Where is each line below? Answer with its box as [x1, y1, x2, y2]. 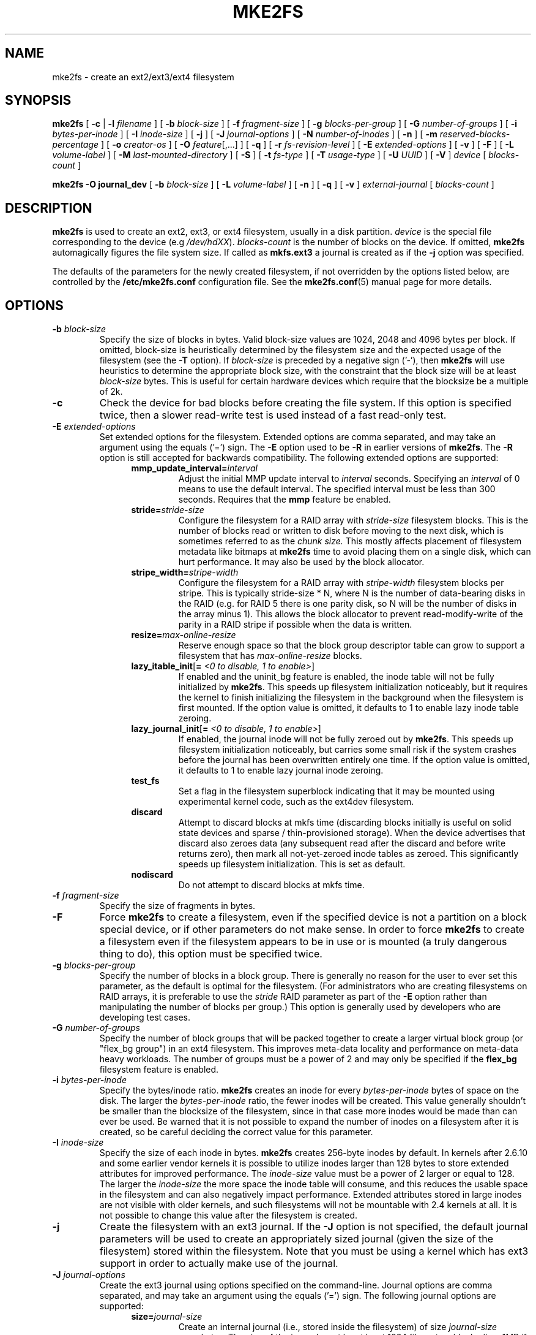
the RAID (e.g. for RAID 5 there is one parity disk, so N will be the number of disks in [178, 598, 517, 609]
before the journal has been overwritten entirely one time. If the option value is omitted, [178, 755, 530, 766]
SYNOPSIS [5, 93, 72, 108]
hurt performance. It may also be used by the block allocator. [178, 557, 425, 568]
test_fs [131, 775, 160, 786]
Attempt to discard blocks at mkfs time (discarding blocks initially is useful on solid [178, 817, 512, 828]
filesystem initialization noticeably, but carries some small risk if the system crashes [178, 744, 516, 755]
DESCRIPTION [5, 200, 92, 216]
